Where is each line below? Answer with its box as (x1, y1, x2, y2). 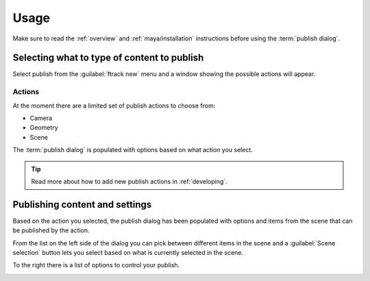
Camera (29, 114, 53, 122)
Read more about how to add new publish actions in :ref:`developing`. (31, 177, 227, 185)
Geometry (29, 123, 58, 132)
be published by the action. (12, 226, 90, 234)
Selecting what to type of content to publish (12, 52, 204, 64)
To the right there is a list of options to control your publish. (12, 261, 180, 269)
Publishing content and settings (12, 199, 152, 210)
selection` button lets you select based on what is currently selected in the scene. (12, 249, 243, 257)
